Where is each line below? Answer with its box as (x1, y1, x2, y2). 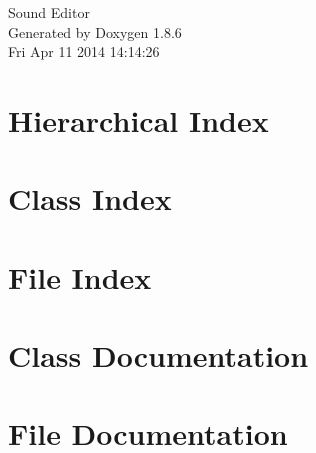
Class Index (8, 178, 172, 219)
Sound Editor (8, 2, 90, 22)
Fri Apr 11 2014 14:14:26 (8, 41, 160, 62)
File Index (8, 256, 152, 297)
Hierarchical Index (8, 99, 269, 140)
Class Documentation (8, 335, 309, 376)
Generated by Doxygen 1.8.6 (8, 21, 182, 42)
